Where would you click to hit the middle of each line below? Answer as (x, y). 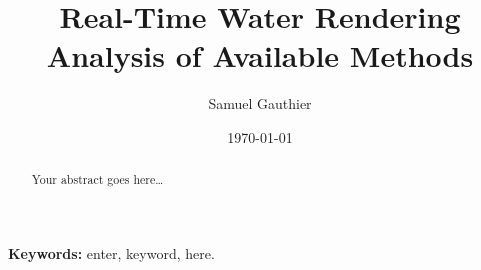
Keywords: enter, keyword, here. (111, 252)
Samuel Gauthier (260, 103)
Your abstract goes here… (97, 179)
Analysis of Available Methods (260, 55)
